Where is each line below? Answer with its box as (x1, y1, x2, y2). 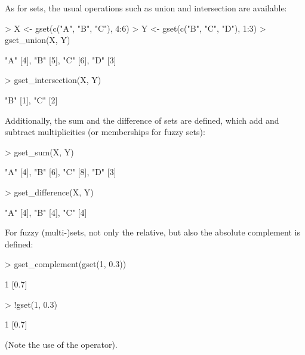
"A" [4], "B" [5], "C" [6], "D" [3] (5, 53, 116, 66)
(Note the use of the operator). (5, 338, 118, 350)
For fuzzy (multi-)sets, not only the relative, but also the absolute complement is (5, 226, 300, 238)
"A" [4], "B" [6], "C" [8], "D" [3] (5, 166, 116, 178)
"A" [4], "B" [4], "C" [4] (5, 206, 87, 218)
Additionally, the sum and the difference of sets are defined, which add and (5, 114, 279, 126)
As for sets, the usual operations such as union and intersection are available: (5, 2, 287, 14)
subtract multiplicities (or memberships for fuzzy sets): (5, 126, 205, 138)
